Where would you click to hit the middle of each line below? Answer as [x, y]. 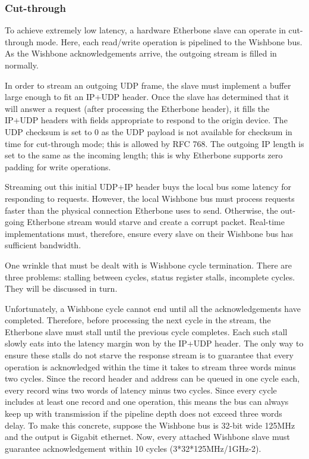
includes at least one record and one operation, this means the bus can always [147, 402]
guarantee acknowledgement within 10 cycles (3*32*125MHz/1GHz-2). [133, 448]
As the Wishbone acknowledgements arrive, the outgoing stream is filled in [141, 53]
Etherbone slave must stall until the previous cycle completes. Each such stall [146, 331]
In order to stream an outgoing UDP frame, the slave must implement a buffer [148, 85]
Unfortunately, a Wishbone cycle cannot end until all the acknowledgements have [153, 308]
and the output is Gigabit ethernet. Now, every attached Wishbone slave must [147, 437]
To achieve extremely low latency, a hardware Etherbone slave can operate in [145, 30]
